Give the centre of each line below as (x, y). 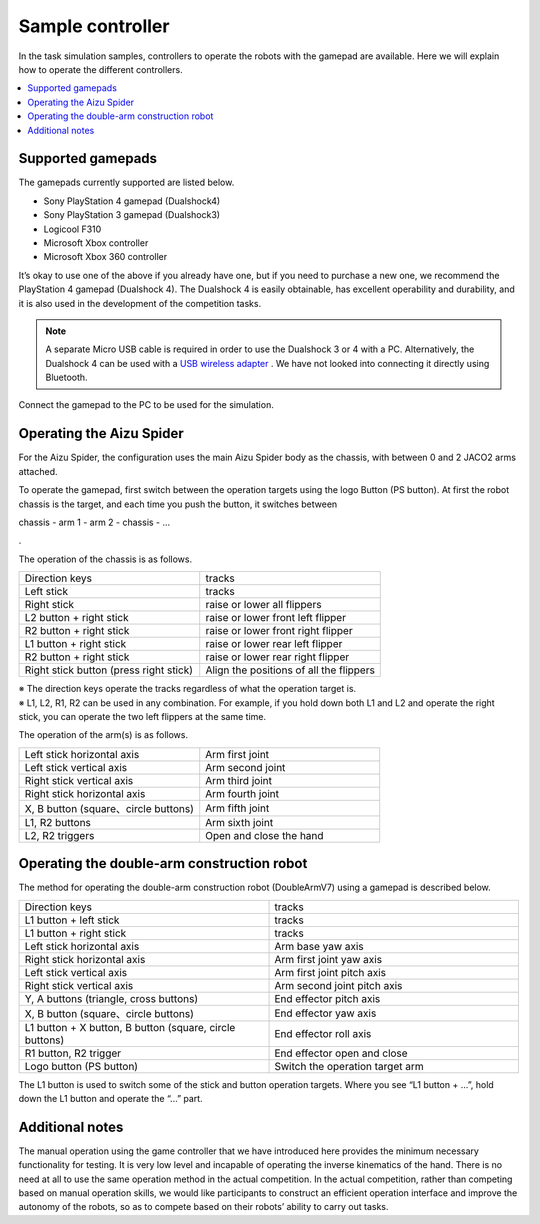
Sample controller (94, 26)
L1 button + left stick (72, 920)
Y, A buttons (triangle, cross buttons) (111, 998)
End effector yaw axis (325, 1013)
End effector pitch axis (327, 998)
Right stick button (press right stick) (109, 670)
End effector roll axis (323, 1033)
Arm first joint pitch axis (330, 972)
